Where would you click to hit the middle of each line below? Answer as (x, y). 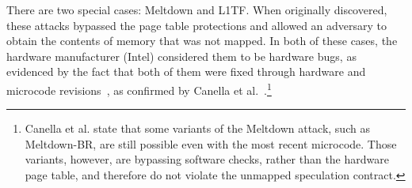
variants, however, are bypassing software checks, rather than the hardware (207, 159)
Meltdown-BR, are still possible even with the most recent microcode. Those (211, 143)
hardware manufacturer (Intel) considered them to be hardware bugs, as (181, 56)
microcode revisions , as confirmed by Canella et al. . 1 (139, 88)
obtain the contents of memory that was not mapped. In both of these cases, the (202, 41)
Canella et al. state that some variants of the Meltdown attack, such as (197, 128)
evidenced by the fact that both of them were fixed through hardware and (186, 71)
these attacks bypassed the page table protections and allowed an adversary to (197, 25)
